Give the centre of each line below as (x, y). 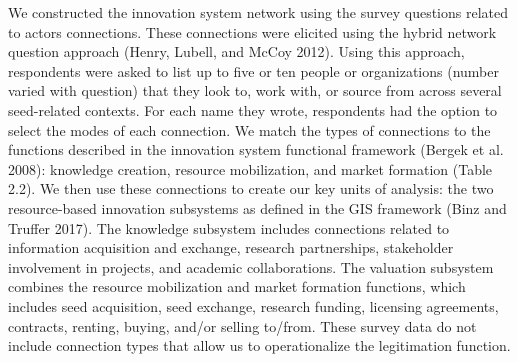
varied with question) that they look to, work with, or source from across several (255, 90)
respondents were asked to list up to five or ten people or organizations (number (253, 70)
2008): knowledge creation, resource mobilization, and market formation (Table (250, 168)
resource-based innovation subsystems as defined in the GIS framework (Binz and (257, 207)
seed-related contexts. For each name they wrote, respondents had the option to (253, 109)
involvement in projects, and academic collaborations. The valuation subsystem (251, 266)
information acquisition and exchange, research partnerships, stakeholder (231, 247)
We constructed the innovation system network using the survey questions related (258, 12)
